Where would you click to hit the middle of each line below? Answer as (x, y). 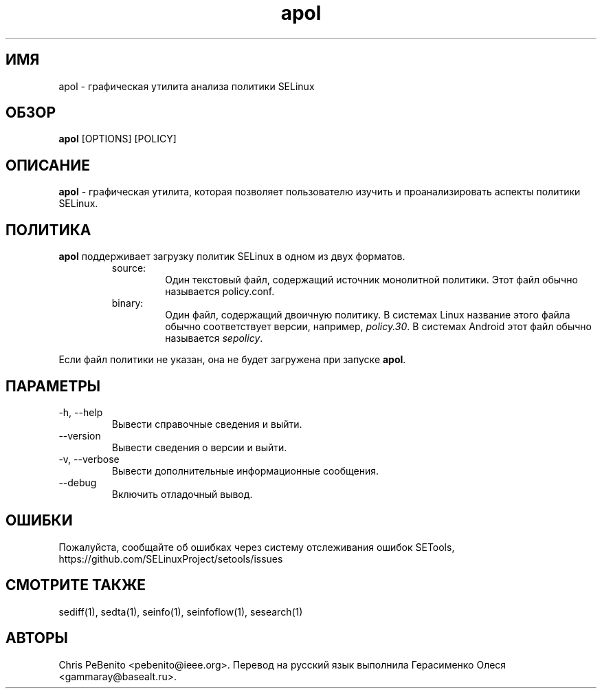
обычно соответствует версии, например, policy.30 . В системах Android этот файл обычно (378, 327)
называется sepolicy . (214, 338)
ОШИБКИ (39, 521)
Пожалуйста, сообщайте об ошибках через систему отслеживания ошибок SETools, (257, 547)
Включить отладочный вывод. (182, 494)
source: (129, 268)
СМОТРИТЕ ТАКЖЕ (76, 585)
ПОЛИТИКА (48, 230)
